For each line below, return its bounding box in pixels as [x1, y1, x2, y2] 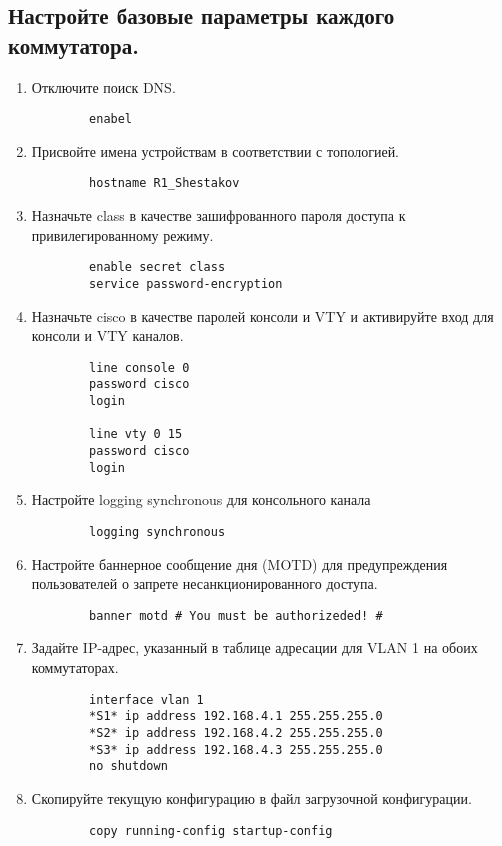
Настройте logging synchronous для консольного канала [31, 489, 371, 510]
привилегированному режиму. [31, 224, 214, 245]
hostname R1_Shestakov [89, 176, 240, 191]
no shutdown [89, 759, 168, 774]
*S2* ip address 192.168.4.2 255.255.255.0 [89, 725, 383, 740]
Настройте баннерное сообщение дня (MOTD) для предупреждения [31, 553, 448, 574]
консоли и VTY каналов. [31, 325, 184, 346]
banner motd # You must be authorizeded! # [89, 608, 383, 623]
